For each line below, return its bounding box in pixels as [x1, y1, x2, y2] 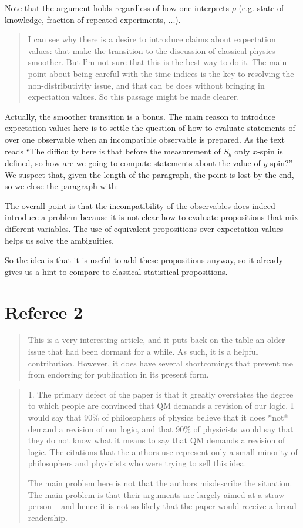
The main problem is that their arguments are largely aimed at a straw [28, 488, 285, 500]
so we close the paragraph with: [5, 180, 119, 192]
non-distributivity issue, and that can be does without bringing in [28, 79, 265, 91]
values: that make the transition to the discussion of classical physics [28, 44, 275, 56]
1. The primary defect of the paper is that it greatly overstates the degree [28, 388, 294, 400]
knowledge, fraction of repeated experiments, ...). [5, 13, 181, 25]
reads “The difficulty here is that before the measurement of [5, 144, 221, 157]
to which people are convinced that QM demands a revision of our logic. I [28, 399, 294, 412]
